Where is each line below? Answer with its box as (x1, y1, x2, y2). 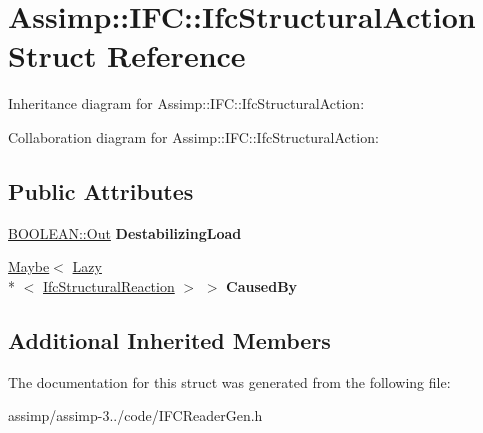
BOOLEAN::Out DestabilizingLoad (8, 222, 242, 243)
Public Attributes (8, 175, 194, 206)
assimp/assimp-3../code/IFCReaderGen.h (8, 405, 263, 426)
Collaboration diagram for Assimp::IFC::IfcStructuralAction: (8, 126, 379, 147)
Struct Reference (8, 35, 246, 76)
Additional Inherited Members (8, 324, 331, 355)
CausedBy (226, 275, 298, 296)
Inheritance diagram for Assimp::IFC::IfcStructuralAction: (8, 93, 365, 114)
